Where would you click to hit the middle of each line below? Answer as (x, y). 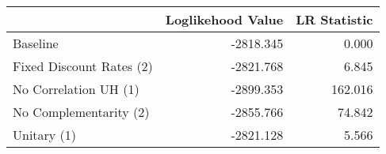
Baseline (36, 43)
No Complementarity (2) (81, 112)
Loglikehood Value (224, 19)
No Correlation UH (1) (76, 89)
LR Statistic (334, 19)
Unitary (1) (45, 135)
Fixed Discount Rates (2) (83, 66)
